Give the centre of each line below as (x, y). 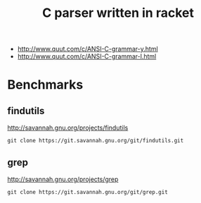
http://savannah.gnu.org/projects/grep (63, 179)
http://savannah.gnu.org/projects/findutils (68, 128)
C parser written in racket (118, 13)
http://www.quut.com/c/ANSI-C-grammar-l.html (87, 56)
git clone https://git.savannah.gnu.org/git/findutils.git (96, 141)
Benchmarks (45, 85)
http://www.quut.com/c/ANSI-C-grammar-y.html (87, 49)
